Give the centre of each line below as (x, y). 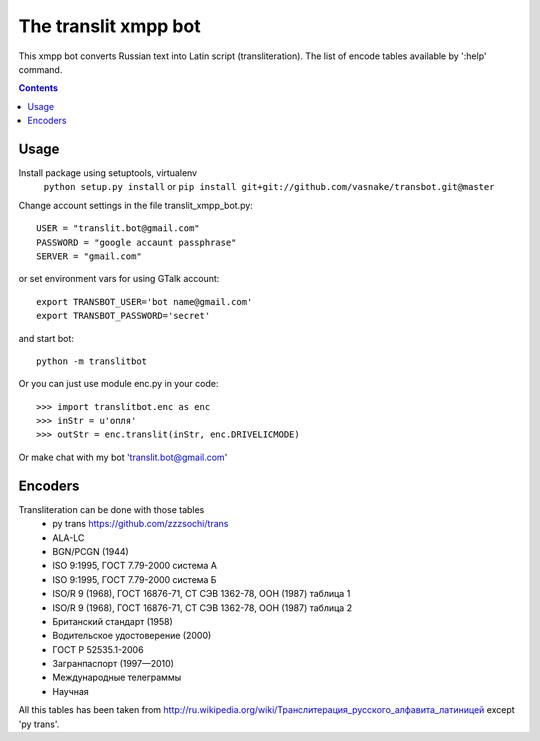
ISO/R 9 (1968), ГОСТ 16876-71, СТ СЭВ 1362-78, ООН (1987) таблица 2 (202, 607)
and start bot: (46, 338)
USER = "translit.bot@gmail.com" (118, 228)
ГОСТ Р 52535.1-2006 (98, 649)
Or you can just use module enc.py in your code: (118, 384)
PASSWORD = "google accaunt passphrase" (136, 242)
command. (40, 69)
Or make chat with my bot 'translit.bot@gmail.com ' (123, 457)
